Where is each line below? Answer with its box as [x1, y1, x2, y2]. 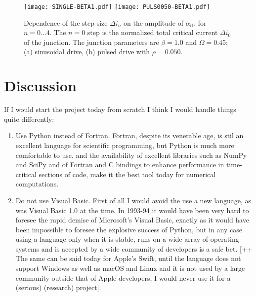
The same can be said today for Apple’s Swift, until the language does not [15, 253, 241, 263]
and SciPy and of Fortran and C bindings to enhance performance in [15, 159, 224, 170]
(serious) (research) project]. [15, 282, 101, 293]
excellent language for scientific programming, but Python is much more [15, 140, 234, 150]
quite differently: [4, 113, 54, 124]
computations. [15, 179, 59, 189]
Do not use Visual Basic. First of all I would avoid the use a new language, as [15, 195, 252, 205]
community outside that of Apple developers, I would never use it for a [15, 272, 231, 283]
